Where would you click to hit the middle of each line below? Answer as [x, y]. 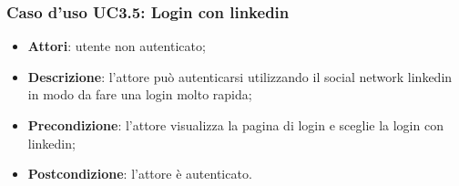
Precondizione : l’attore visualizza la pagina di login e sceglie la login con [235, 125]
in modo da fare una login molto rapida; [140, 94]
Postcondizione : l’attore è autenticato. [140, 174]
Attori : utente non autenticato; [117, 46]
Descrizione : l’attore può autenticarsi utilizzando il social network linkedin [240, 76]
